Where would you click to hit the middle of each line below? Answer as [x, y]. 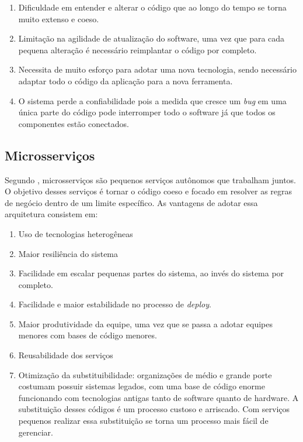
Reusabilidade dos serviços [66, 355]
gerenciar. [36, 432]
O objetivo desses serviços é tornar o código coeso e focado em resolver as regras [149, 191]
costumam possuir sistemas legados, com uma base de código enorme [142, 386]
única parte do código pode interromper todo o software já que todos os [147, 112]
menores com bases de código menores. [88, 335]
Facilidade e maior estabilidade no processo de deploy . [115, 304]
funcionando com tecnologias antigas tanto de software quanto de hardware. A [159, 397]
